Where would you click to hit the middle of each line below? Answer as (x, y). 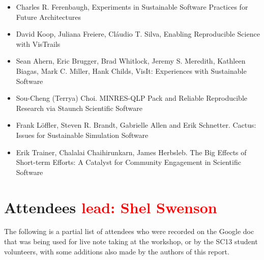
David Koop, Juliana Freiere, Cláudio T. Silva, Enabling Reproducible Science (138, 34)
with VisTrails (38, 44)
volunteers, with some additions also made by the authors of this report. (117, 251)
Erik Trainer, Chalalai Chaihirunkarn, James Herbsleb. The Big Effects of (131, 152)
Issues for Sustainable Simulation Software (82, 135)
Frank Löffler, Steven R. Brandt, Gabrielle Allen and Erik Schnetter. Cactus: (136, 125)
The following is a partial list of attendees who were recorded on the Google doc (129, 231)
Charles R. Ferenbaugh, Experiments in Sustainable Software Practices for (132, 7)
